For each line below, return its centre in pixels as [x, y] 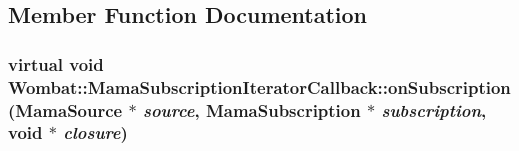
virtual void [56, 63]
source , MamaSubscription [251, 109]
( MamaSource [65, 109]
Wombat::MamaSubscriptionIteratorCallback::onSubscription [259, 86]
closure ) [95, 132]
